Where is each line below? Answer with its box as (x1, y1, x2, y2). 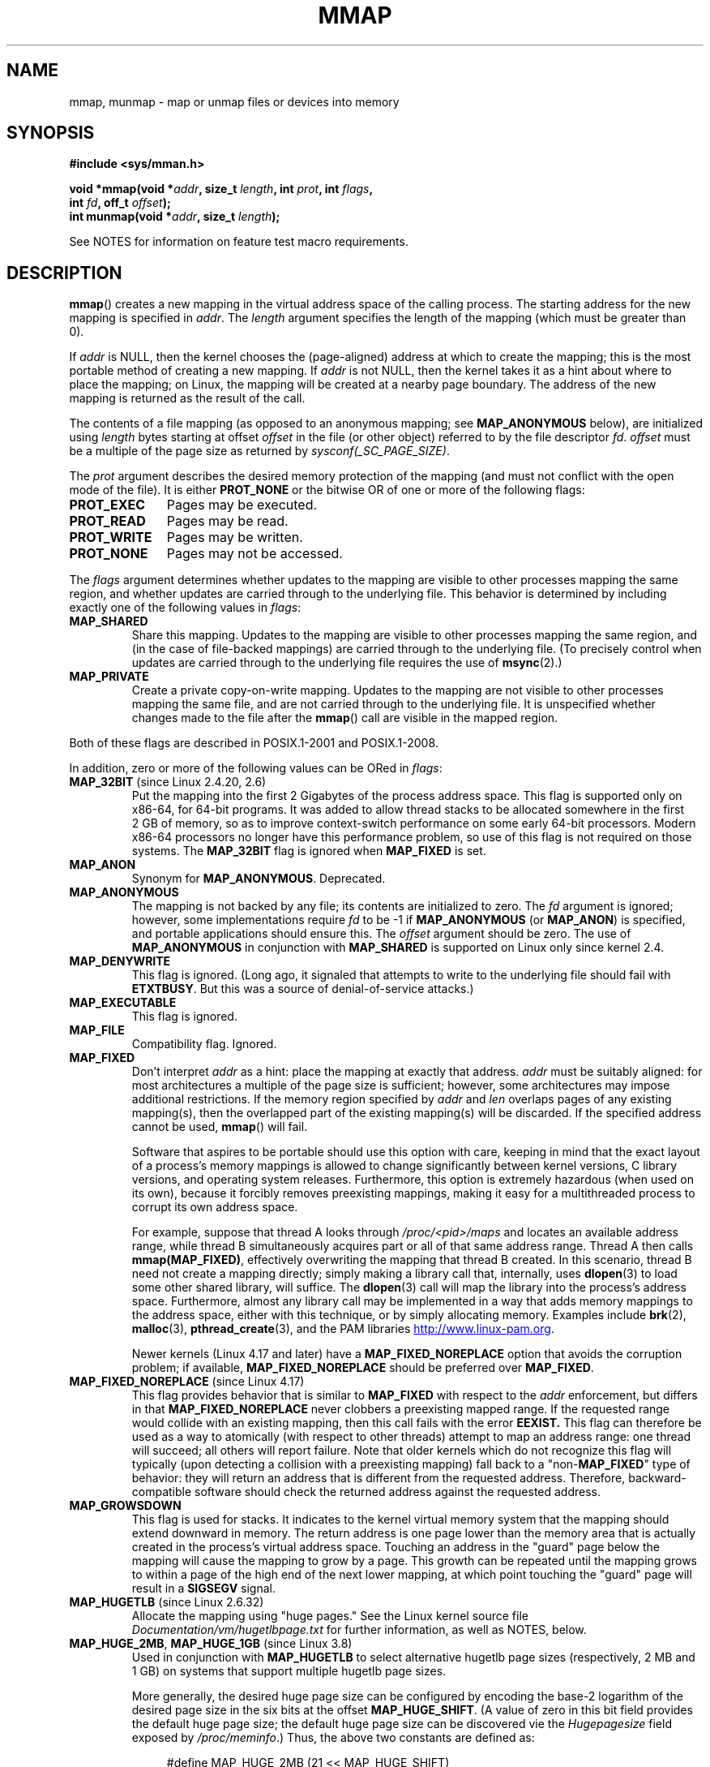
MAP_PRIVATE (69, 669, 149, 684)
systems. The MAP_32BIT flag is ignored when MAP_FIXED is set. (131, 844, 486, 858)
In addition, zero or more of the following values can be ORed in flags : (69, 761, 443, 776)
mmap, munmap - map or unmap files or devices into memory (69, 94, 400, 109)
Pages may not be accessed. (166, 545, 343, 562)
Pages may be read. (166, 513, 289, 530)
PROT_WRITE (69, 529, 152, 546)
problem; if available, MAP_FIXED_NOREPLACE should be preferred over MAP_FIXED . (131, 1361, 594, 1375)
